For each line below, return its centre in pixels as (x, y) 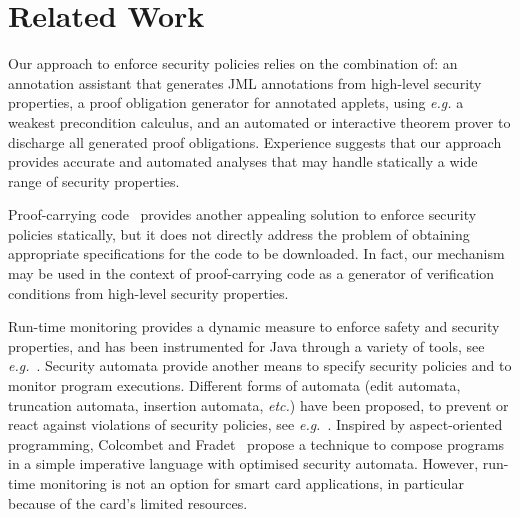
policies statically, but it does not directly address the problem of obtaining (239, 233)
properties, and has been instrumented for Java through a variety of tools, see (246, 345)
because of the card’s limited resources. (128, 502)
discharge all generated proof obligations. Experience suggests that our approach (255, 141)
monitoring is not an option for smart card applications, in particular (251, 483)
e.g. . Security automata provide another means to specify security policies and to (260, 365)
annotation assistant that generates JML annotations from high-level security (245, 82)
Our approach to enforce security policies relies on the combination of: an (233, 63)
